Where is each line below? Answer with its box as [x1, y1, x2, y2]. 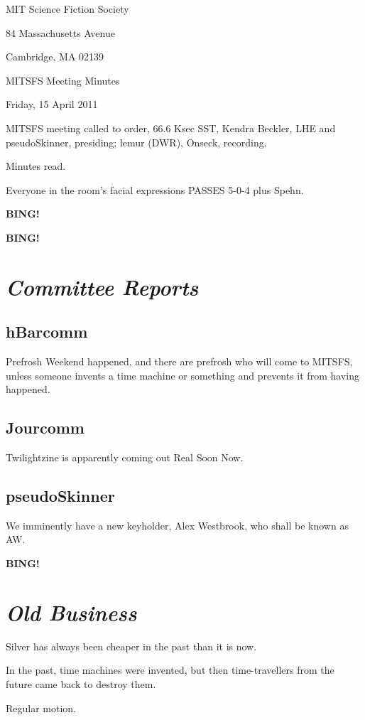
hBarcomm [6, 321, 88, 343]
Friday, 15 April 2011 [6, 97, 98, 112]
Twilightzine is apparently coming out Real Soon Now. [6, 450, 244, 465]
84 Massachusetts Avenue [6, 25, 115, 40]
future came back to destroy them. [6, 676, 156, 691]
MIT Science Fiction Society [6, 1, 129, 16]
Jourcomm [6, 417, 85, 439]
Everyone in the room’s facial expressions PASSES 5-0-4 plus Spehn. [6, 182, 304, 197]
